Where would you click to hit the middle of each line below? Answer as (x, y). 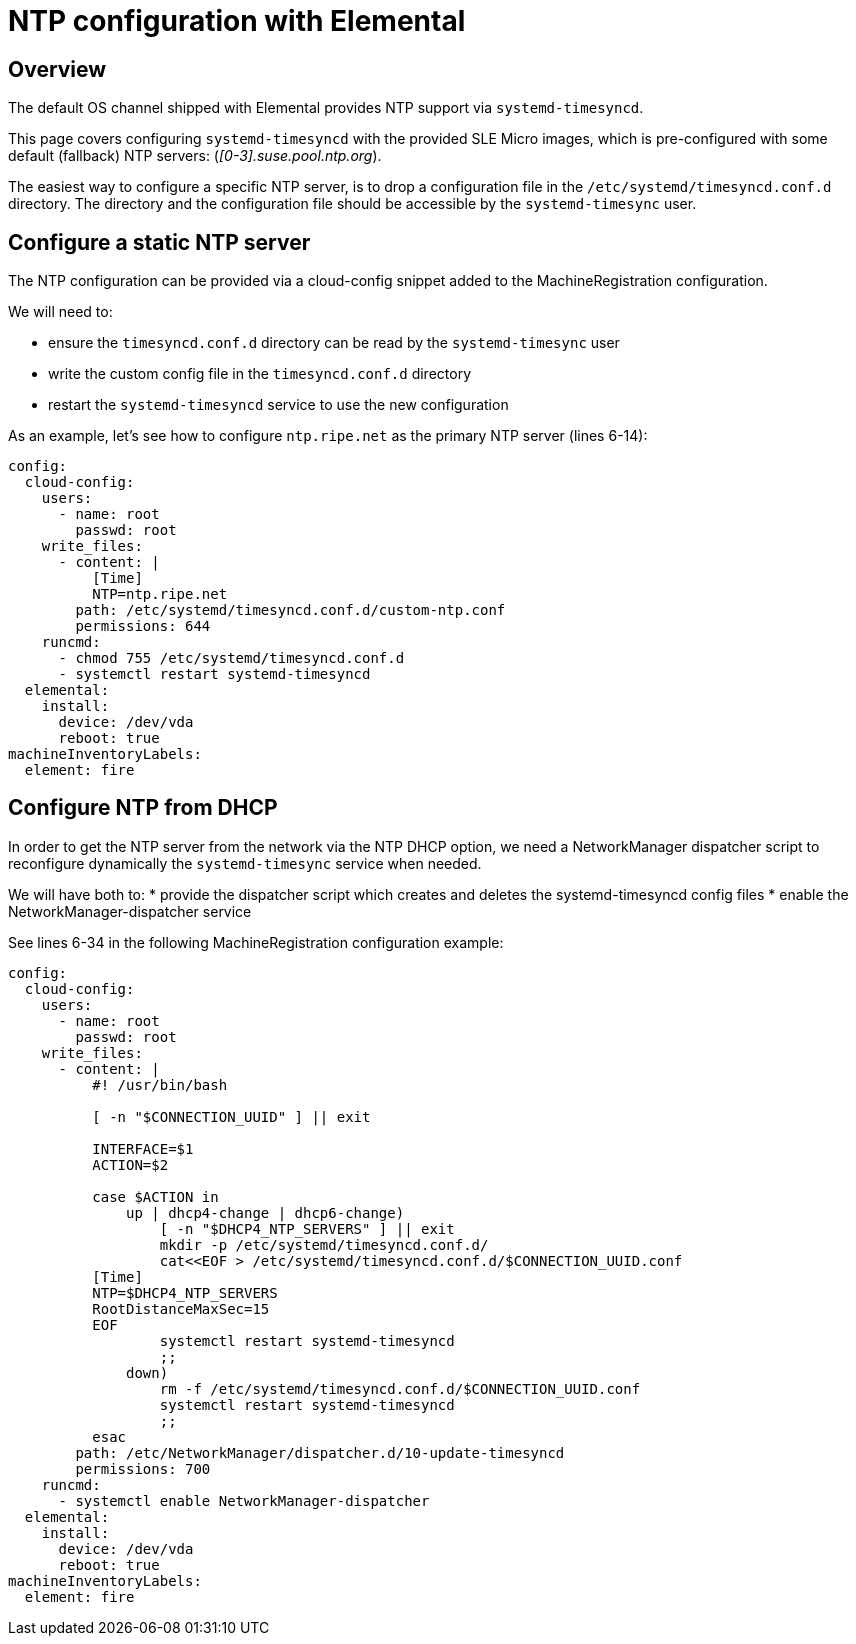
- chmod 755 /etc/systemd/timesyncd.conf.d (231, 658)
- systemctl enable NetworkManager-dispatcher (244, 1500)
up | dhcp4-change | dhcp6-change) (265, 1212)
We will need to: (60, 312)
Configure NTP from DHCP (143, 808)
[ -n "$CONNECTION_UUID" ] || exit (231, 1116)
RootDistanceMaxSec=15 (181, 1308)
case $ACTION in (155, 1196)
